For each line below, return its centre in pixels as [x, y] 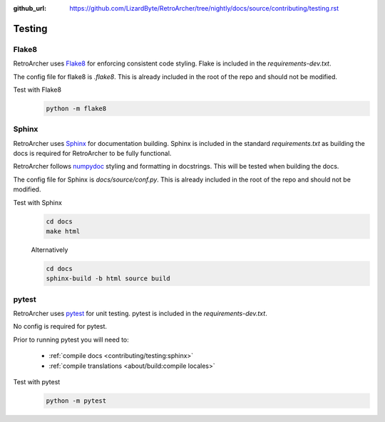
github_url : [30, 8]
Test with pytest [37, 382]
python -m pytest [76, 401]
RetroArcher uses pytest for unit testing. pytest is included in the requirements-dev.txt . [140, 314]
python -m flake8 [76, 108]
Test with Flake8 [37, 90]
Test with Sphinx [37, 202]
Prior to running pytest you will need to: [71, 339]
